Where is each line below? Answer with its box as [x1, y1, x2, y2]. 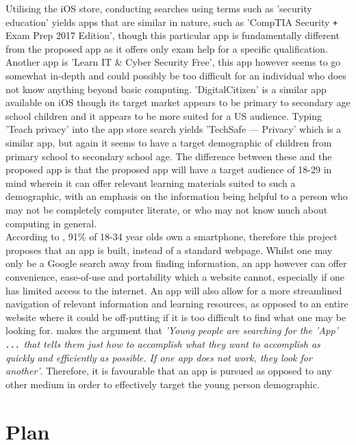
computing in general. [5, 216, 97, 230]
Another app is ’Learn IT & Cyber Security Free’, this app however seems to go [5, 55, 341, 69]
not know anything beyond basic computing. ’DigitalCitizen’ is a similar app [5, 81, 327, 96]
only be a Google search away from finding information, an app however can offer [5, 256, 347, 270]
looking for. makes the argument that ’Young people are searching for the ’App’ [5, 323, 338, 338]
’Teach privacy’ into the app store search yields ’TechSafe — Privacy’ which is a [5, 122, 342, 136]
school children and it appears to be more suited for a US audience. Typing [5, 108, 322, 123]
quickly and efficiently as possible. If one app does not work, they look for [5, 350, 312, 364]
